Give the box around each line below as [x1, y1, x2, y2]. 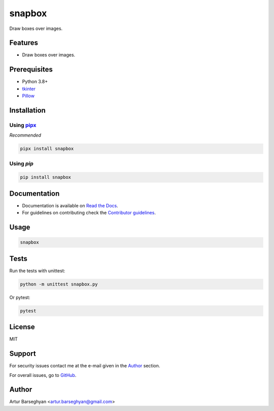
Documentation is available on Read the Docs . [22, 202, 119, 208]
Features [9, 39, 38, 47]
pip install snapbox [20, 174, 71, 180]
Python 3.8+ [22, 79, 48, 85]
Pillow [22, 93, 35, 99]
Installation [9, 106, 46, 114]
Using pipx [9, 121, 37, 129]
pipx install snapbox [20, 146, 74, 152]
